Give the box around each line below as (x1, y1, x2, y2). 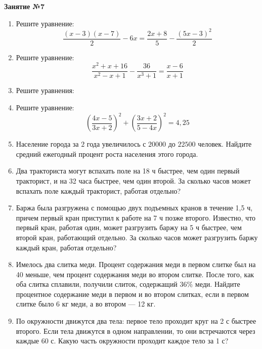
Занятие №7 (4, 1, 45, 11)
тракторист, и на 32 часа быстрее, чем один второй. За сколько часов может (16, 175, 251, 186)
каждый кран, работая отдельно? (16, 242, 117, 252)
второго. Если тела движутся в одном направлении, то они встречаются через (16, 325, 255, 336)
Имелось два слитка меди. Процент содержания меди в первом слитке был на (16, 259, 256, 270)
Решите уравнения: (16, 85, 74, 96)
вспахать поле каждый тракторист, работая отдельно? (16, 185, 181, 196)
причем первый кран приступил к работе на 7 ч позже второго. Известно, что (16, 212, 256, 223)
